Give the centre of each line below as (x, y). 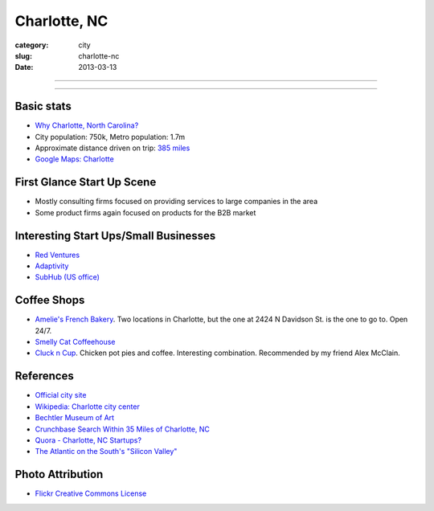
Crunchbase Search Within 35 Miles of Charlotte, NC (123, 429)
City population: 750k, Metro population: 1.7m (110, 137)
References (44, 376)
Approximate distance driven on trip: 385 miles (113, 148)
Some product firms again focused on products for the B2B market (145, 212)
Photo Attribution (59, 474)
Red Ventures (57, 255)
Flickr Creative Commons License (91, 493)
